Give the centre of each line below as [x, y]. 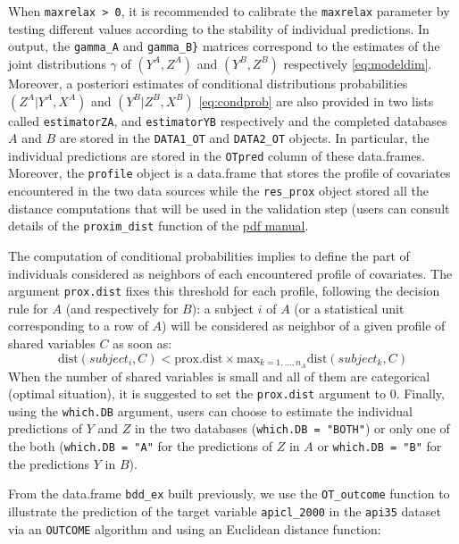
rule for [28, 308]
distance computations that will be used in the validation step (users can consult [229, 208]
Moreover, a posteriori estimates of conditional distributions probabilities [208, 83]
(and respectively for [122, 308]
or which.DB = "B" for [380, 446]
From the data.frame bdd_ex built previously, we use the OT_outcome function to [229, 494]
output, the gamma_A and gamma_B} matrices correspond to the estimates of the [224, 46]
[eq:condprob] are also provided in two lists [316, 100]
